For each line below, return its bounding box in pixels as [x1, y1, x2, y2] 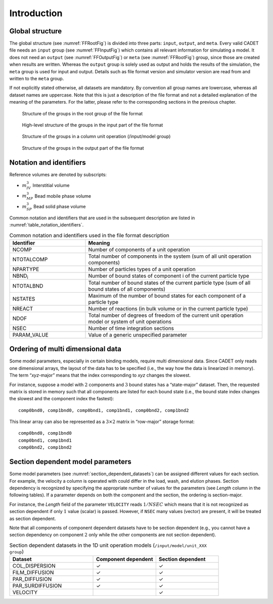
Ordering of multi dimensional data [9, 345, 121, 353]
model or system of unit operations [88, 318, 172, 325]
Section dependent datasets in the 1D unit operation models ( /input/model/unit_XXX [9, 541, 207, 548]
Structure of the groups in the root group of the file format [22, 110, 143, 116]
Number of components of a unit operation [88, 246, 190, 253]
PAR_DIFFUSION [12, 576, 52, 583]
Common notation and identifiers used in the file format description [9, 231, 169, 239]
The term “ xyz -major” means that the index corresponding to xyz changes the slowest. [9, 372, 191, 379]
